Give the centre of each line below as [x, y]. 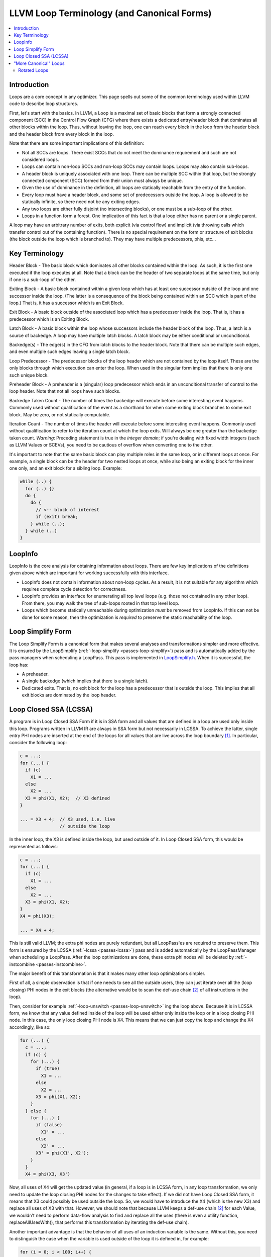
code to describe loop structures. [44, 104]
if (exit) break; [57, 517]
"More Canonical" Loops [39, 63]
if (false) [49, 1125]
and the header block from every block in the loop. [62, 134]
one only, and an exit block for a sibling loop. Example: [66, 468]
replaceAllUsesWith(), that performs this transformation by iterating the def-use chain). [99, 1222]
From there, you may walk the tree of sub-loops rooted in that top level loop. [101, 603]
